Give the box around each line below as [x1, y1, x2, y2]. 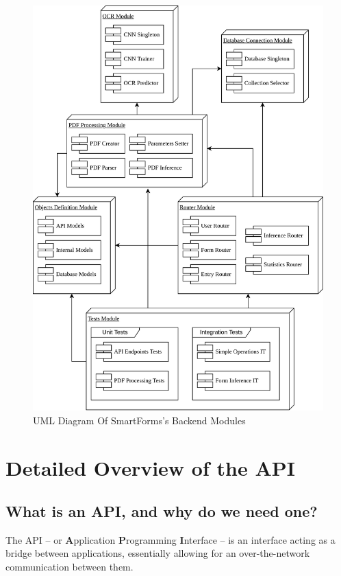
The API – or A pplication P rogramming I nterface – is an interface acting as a [5, 532, 336, 546]
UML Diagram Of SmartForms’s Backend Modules [33, 413, 246, 427]
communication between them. [5, 560, 134, 574]
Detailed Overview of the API [5, 453, 295, 481]
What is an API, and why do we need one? [5, 500, 318, 522]
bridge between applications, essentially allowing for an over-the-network [5, 546, 310, 560]
